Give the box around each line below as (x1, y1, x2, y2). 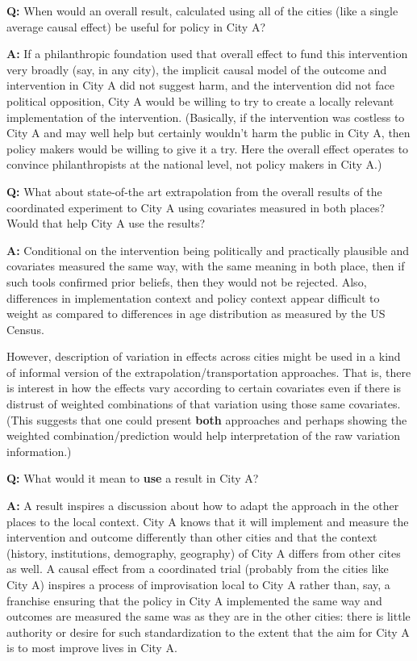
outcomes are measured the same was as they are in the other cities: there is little (6, 608, 411, 625)
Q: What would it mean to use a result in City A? (6, 470, 259, 487)
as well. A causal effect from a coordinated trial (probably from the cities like (6, 560, 389, 577)
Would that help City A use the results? (6, 215, 206, 232)
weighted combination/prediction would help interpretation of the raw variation (6, 427, 400, 444)
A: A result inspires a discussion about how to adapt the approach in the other (6, 497, 399, 514)
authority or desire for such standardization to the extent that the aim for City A (6, 623, 410, 640)
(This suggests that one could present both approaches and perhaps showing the (6, 411, 407, 428)
